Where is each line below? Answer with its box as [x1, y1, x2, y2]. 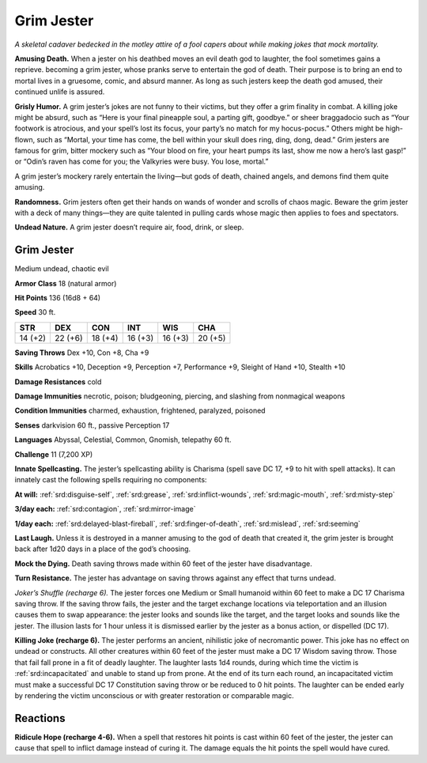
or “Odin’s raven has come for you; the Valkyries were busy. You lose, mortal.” [14, 157, 269, 166]
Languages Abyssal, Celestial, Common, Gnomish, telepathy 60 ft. [14, 435, 232, 444]
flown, [14, 134, 36, 144]
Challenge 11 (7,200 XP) [14, 449, 93, 459]
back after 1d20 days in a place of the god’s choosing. [14, 544, 191, 553]
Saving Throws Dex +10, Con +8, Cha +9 [14, 348, 149, 357]
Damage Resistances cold [14, 376, 102, 387]
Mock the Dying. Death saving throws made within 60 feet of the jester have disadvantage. [14, 558, 312, 568]
